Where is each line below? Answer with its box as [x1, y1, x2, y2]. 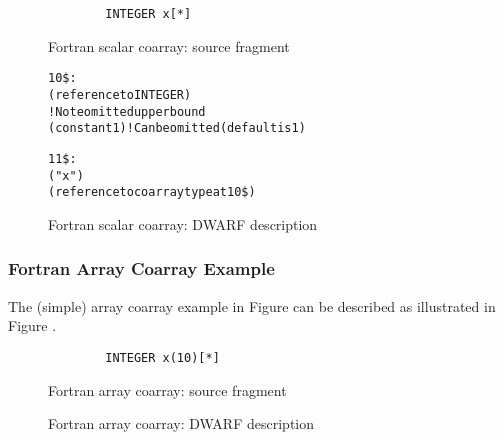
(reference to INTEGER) [48, 87, 192, 102]
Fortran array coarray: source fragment [48, 379, 287, 400]
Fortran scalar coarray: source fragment [48, 35, 290, 56]
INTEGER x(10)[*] [105, 350, 220, 365]
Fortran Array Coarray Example [8, 256, 275, 281]
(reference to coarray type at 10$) [48, 185, 256, 200]
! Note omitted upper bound [48, 104, 206, 119]
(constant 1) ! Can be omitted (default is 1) [48, 121, 306, 136]
